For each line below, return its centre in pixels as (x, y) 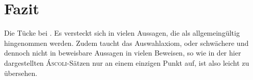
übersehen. (21, 73)
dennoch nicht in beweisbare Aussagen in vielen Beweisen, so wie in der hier (123, 53)
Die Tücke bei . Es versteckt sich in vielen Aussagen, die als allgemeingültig (122, 33)
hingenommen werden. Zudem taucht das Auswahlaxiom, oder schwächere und (126, 43)
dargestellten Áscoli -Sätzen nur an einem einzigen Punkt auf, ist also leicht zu (127, 62)
